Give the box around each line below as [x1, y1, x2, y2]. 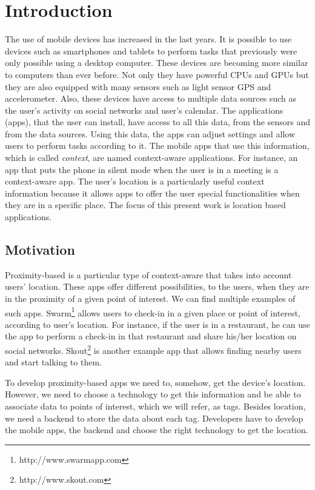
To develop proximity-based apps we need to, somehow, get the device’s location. [5, 376, 306, 388]
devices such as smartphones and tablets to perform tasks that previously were [5, 44, 297, 57]
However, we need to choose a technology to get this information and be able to [5, 388, 301, 400]
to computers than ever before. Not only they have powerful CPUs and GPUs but [5, 68, 309, 80]
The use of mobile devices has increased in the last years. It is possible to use [5, 33, 291, 45]
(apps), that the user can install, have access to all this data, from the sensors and [5, 116, 310, 128]
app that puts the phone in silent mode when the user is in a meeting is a [5, 163, 279, 175]
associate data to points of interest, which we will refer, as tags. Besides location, [5, 400, 306, 413]
